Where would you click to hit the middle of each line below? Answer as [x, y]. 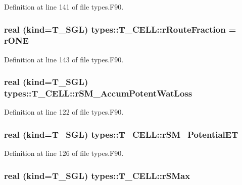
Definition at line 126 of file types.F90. [64, 153]
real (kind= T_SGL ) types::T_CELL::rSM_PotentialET [121, 134]
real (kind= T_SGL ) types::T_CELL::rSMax [97, 175]
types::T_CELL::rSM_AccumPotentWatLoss [98, 93]
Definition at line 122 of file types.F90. [64, 112]
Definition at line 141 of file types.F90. [64, 7]
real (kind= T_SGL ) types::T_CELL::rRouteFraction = [120, 29]
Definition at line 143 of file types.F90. [64, 59]
